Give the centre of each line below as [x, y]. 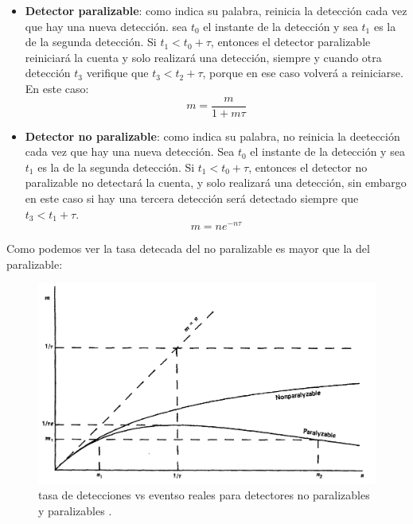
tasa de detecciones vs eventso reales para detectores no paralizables [204, 495]
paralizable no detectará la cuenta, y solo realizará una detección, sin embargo [216, 182]
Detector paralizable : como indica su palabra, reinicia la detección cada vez [216, 10]
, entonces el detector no [308, 167]
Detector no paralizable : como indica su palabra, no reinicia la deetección [212, 136]
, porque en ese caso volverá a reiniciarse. [303, 73]
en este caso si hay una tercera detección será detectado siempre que [192, 198]
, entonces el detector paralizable [290, 42]
